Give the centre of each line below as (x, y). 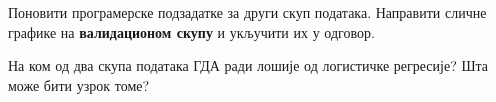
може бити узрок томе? (79, 84)
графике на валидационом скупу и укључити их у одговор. (191, 31)
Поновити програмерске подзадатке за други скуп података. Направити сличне (247, 12)
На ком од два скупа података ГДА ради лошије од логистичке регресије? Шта (248, 65)
